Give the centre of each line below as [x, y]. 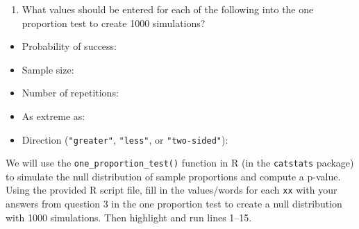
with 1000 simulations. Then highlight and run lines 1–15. [129, 217]
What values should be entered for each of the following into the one [168, 9]
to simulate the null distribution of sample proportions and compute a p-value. [173, 176]
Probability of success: [69, 46]
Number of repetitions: [70, 93]
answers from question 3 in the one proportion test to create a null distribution [174, 204]
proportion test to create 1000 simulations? [114, 23]
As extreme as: [53, 116]
